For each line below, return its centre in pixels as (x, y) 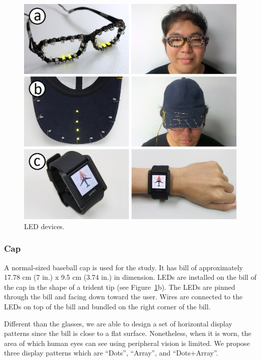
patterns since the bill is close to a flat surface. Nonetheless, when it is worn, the (128, 333)
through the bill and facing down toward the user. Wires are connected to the (123, 297)
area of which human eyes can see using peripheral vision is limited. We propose (127, 343)
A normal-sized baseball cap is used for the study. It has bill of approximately (123, 267)
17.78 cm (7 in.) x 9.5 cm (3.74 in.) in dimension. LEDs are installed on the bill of (130, 277)
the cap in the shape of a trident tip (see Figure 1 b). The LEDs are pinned (120, 287)
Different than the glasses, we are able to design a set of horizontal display (118, 323)
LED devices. (44, 226)
